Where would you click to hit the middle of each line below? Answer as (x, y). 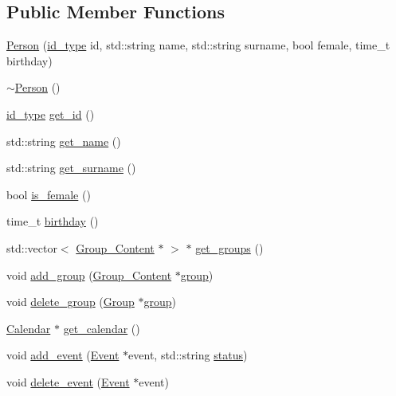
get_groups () (229, 247)
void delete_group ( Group (71, 302)
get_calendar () (102, 328)
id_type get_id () (51, 114)
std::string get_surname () (71, 168)
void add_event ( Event (63, 355)
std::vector (32, 247)
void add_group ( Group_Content (89, 274)
